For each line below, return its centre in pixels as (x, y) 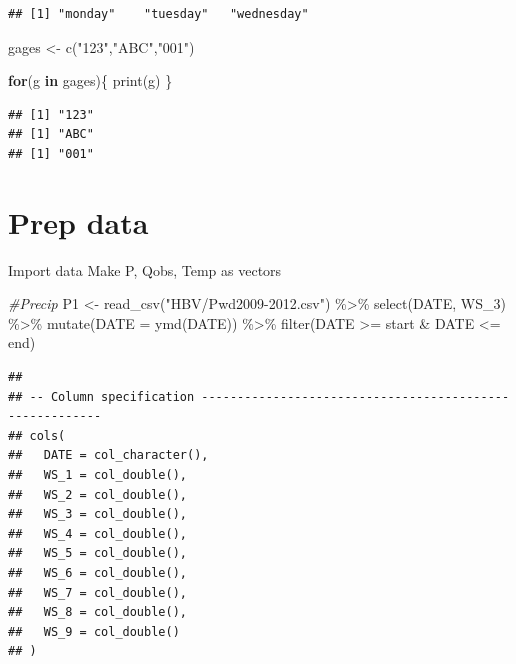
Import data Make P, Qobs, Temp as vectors (145, 269)
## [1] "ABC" (51, 134)
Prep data (78, 221)
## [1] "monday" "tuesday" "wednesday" (158, 14)
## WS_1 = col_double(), (97, 475)
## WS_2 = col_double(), (97, 494)
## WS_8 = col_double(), (97, 612)
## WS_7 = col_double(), (97, 592)
